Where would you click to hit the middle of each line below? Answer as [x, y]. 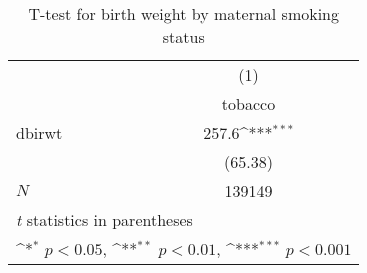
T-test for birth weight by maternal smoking [183, 13]
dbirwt [39, 132]
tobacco [248, 103]
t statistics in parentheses [104, 219]
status [183, 36]
